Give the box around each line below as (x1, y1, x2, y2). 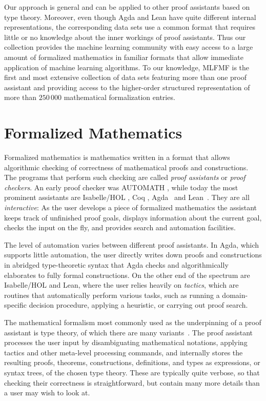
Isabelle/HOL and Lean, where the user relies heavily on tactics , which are (4, 279, 239, 290)
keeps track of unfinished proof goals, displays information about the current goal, (4, 212, 262, 223)
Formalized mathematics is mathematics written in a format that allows (4, 152, 230, 163)
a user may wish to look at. (4, 387, 90, 398)
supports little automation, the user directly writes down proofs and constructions (4, 249, 262, 260)
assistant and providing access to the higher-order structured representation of (4, 82, 250, 92)
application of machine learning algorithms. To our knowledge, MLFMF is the (4, 62, 250, 72)
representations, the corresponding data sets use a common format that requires (4, 22, 256, 32)
